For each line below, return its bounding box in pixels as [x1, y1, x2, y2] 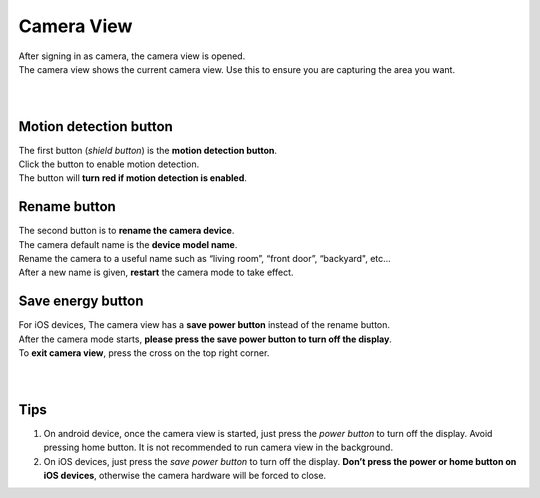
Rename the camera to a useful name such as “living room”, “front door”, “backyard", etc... [18, 253, 392, 265]
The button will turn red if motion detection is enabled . [18, 172, 247, 184]
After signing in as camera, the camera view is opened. [18, 50, 246, 62]
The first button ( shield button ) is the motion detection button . [18, 144, 278, 156]
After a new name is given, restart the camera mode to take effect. [18, 266, 294, 279]
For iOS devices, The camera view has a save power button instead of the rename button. [18, 319, 390, 331]
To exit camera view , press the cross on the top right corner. [18, 347, 270, 359]
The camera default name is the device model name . [18, 238, 238, 250]
